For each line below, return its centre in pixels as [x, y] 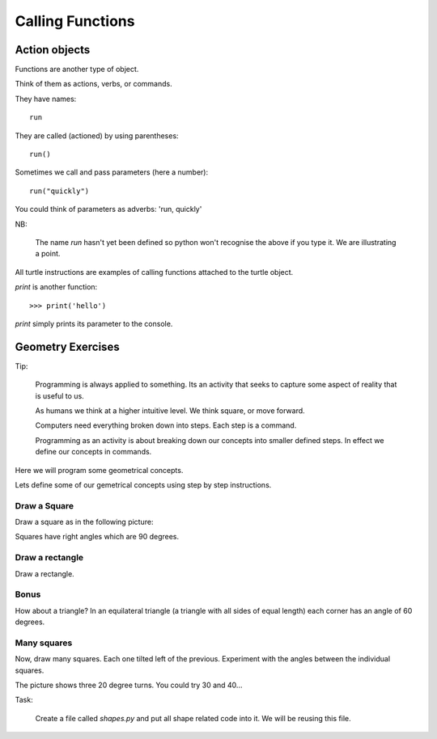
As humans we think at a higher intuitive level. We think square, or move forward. [170, 411]
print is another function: [56, 287]
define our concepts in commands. [93, 452]
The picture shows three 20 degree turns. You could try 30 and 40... [129, 685]
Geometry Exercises [68, 346]
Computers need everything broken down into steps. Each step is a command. [166, 425]
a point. [48, 254]
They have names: [46, 99]
